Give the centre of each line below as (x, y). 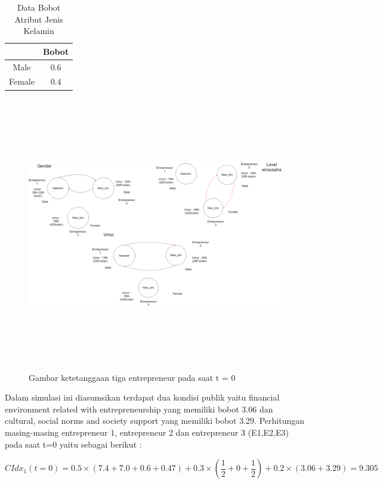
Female (22, 81)
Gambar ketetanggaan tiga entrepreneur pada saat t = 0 (132, 377)
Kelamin (39, 31)
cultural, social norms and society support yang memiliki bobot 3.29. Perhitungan (155, 421)
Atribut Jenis (39, 19)
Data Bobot (39, 7)
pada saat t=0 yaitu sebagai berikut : (73, 444)
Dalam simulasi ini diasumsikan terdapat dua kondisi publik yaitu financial (142, 397)
